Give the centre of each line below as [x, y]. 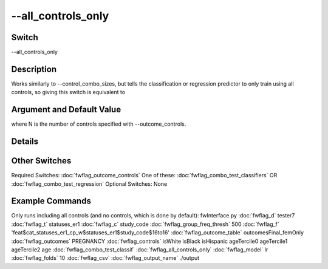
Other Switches [41, 161]
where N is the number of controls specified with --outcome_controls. [99, 124]
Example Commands [51, 201]
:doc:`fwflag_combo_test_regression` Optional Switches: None [89, 184]
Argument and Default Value [66, 110]
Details [25, 142]
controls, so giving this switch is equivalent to [68, 92]
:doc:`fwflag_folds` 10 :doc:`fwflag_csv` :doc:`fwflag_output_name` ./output [105, 258]
